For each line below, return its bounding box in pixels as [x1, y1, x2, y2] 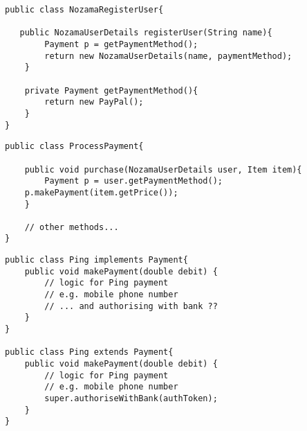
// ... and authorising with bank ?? [44, 301, 218, 311]
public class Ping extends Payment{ [5, 347, 174, 358]
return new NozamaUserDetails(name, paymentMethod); [44, 51, 292, 61]
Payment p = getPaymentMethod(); [44, 39, 198, 49]
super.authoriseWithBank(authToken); [44, 394, 218, 403]
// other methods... [24, 222, 119, 232]
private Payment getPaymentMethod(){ [24, 85, 198, 96]
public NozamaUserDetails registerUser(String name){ [19, 28, 272, 38]
